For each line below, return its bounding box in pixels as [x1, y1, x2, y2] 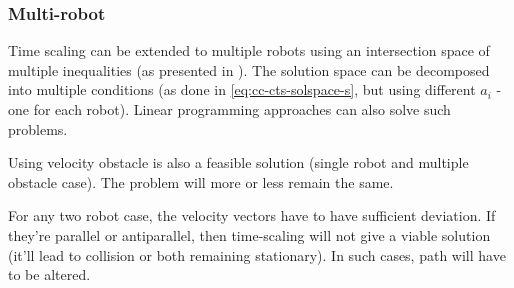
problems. [8, 118, 68, 139]
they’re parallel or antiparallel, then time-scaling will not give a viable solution [8, 224, 491, 245]
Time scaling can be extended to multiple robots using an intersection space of [8, 40, 490, 61]
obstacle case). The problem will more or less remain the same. [8, 171, 394, 192]
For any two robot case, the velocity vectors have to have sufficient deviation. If [8, 205, 496, 226]
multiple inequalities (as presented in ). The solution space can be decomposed [8, 59, 490, 80]
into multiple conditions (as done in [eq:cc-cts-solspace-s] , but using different [8, 79, 476, 100]
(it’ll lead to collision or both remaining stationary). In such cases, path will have [8, 244, 506, 265]
